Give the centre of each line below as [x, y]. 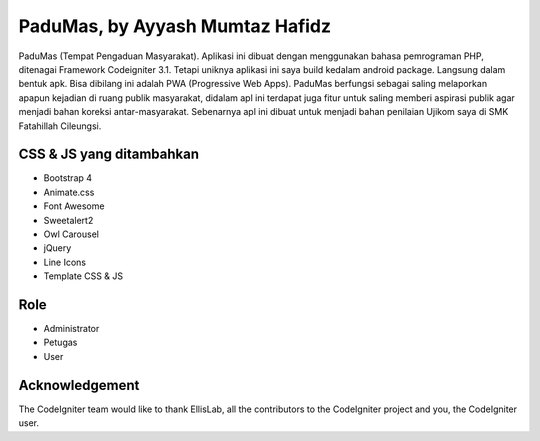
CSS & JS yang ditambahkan [109, 154]
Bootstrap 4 [68, 178]
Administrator [71, 329]
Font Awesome [74, 206]
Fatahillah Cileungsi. [60, 126]
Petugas [60, 342]
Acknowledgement [79, 385]
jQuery [57, 248]
